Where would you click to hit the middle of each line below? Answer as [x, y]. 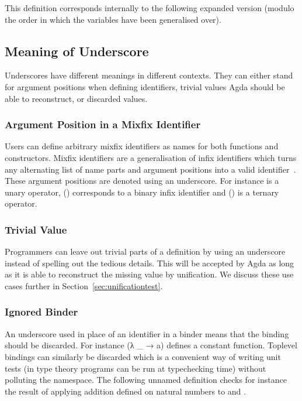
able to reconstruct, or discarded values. [76, 98]
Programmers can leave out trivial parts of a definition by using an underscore [145, 251]
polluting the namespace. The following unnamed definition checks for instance [146, 380]
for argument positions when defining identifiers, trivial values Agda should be [145, 86]
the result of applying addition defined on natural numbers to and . [125, 391]
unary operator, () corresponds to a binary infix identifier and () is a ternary [142, 192]
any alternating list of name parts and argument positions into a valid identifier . [150, 169]
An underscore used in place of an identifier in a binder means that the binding [147, 333]
